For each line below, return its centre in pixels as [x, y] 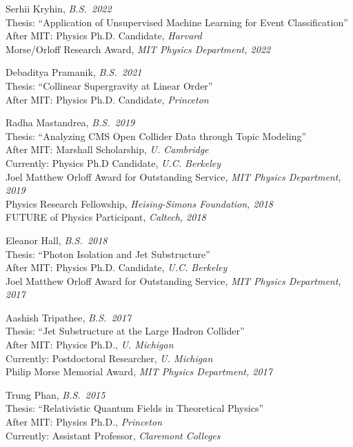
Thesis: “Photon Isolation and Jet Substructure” [108, 254]
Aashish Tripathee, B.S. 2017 [69, 317]
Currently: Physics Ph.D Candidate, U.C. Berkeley [113, 162]
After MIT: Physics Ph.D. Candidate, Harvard [104, 36]
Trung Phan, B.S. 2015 [56, 394]
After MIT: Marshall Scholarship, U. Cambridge [107, 149]
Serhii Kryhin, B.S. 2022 [59, 8]
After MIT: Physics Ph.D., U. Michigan [90, 345]
